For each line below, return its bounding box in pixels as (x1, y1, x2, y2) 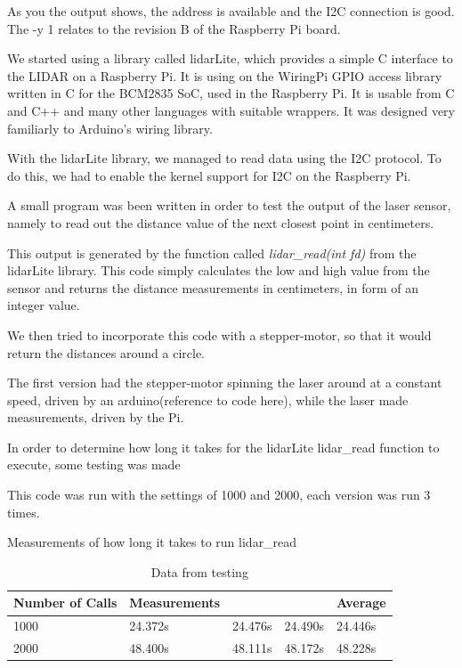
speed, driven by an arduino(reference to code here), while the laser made (7, 390, 409, 409)
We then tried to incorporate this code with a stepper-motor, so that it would (7, 325, 432, 344)
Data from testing (150, 562, 248, 581)
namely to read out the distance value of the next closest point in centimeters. (7, 213, 434, 232)
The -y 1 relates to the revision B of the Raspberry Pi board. (7, 19, 341, 37)
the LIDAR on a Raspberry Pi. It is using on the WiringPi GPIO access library (7, 66, 442, 85)
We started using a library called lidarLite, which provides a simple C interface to (7, 49, 453, 68)
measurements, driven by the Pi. (7, 408, 184, 427)
